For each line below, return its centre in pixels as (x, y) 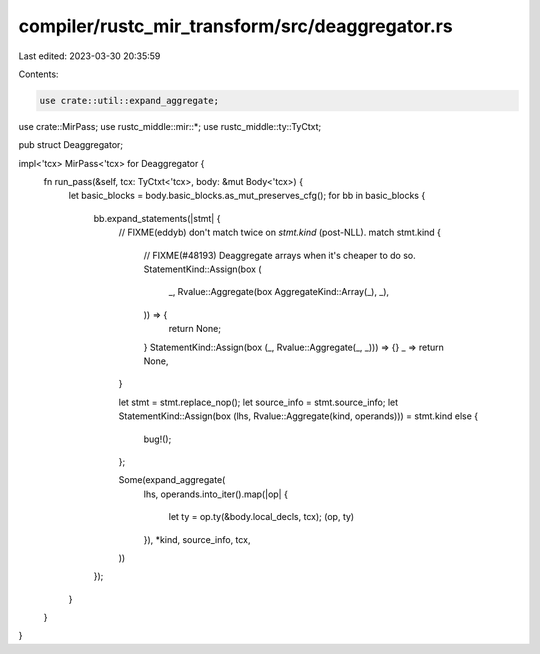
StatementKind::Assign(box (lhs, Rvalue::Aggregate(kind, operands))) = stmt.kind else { (298, 416)
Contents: (38, 74)
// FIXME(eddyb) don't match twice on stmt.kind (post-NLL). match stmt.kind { (280, 232)
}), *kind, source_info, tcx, (197, 539)
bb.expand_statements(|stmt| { (157, 218)
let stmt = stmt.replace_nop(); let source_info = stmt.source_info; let (258, 402)
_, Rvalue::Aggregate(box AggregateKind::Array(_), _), (279, 292)
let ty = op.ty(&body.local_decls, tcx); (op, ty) (261, 517)
